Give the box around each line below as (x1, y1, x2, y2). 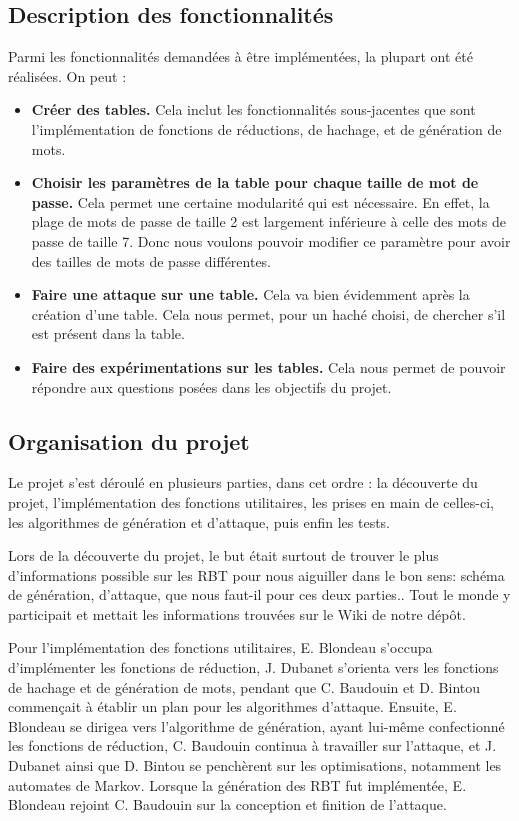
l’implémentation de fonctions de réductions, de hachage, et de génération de (31, 118, 502, 139)
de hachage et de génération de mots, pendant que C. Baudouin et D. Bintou (8, 676, 481, 697)
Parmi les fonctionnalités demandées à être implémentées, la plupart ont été (8, 46, 473, 67)
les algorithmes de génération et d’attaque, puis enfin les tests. (8, 511, 391, 532)
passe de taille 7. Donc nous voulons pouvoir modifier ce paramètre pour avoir (31, 230, 511, 251)
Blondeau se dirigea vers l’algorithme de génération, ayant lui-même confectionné (8, 715, 505, 736)
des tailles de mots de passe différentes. (31, 250, 272, 271)
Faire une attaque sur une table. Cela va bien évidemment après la (31, 284, 470, 305)
